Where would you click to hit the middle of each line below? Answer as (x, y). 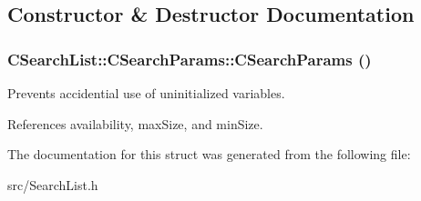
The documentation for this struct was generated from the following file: (209, 154)
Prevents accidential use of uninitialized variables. (146, 93)
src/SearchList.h (53, 184)
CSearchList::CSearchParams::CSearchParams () (190, 59)
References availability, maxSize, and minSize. (135, 123)
